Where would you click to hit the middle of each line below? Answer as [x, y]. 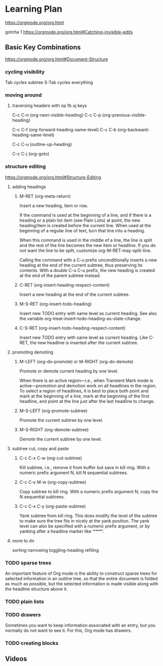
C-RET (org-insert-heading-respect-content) [64, 285]
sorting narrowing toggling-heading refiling [55, 550]
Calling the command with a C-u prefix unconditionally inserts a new [88, 260]
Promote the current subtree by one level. [61, 420]
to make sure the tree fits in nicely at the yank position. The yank [84, 520]
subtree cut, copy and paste [41, 448]
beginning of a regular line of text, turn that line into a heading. [82, 230]
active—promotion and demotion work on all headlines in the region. [88, 385]
